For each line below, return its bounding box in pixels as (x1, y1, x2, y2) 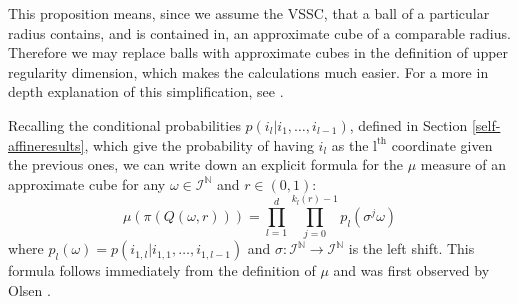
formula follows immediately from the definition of (8, 260, 316, 281)
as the (331, 134, 369, 155)
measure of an (420, 154, 507, 175)
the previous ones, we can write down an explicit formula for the (8, 154, 404, 175)
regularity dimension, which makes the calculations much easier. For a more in (8, 61, 489, 82)
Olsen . (8, 280, 51, 301)
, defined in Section (349, 114, 468, 135)
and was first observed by (333, 260, 490, 281)
